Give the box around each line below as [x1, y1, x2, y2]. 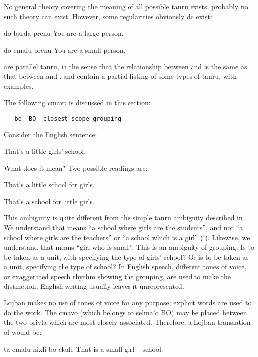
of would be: [4, 326, 42, 337]
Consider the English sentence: [4, 129, 97, 140]
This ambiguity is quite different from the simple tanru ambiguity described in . [4, 213, 247, 223]
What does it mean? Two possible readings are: [4, 162, 148, 173]
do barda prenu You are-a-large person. [4, 28, 124, 38]
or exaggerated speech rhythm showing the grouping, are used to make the [4, 271, 231, 281]
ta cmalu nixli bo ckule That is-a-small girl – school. [4, 343, 163, 354]
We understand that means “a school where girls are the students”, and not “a [4, 222, 243, 232]
